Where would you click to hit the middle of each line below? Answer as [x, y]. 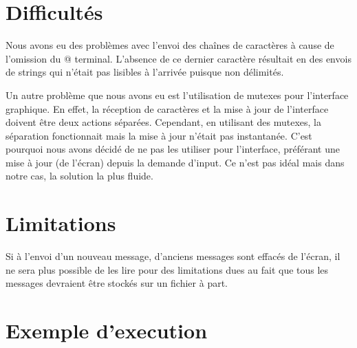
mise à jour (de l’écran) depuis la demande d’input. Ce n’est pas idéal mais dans [175, 162]
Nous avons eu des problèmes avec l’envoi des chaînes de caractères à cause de [170, 45]
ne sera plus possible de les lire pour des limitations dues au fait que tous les [167, 269]
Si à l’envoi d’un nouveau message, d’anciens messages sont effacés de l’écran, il [173, 256]
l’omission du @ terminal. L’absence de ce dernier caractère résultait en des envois [178, 58]
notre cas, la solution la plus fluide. [79, 176]
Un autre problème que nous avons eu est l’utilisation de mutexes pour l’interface [177, 95]
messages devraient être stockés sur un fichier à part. [117, 283]
